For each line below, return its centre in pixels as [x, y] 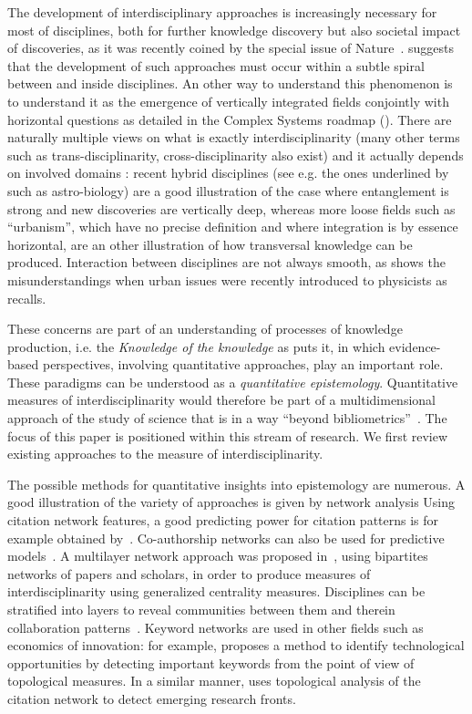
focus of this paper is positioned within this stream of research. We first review [228, 435]
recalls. [27, 298]
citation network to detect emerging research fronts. [152, 698]
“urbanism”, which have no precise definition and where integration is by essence [233, 227]
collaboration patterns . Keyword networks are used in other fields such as [215, 627]
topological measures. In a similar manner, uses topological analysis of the [214, 681]
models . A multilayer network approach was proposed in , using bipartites [218, 556]
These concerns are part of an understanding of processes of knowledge [205, 329]
